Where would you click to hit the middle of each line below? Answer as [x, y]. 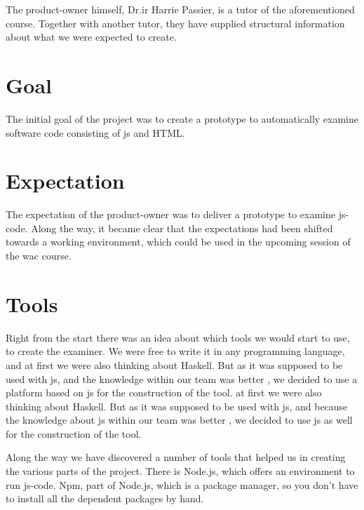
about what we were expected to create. [91, 37]
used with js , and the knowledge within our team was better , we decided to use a [182, 378]
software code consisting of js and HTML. [95, 132]
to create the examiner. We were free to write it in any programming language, [175, 351]
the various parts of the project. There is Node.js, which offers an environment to [180, 471]
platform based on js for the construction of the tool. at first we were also [164, 392]
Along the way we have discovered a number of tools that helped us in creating [176, 457]
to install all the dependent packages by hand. [105, 498]
